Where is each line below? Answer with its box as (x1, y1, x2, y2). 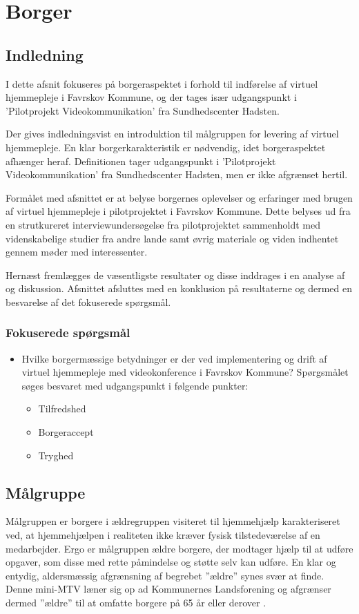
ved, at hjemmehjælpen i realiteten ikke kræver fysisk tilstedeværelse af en (6, 528, 320, 542)
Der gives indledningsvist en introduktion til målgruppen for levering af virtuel (6, 126, 339, 141)
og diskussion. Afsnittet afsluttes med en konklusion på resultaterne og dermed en (6, 281, 353, 296)
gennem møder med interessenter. (6, 244, 148, 259)
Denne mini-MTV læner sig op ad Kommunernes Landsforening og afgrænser (6, 582, 331, 596)
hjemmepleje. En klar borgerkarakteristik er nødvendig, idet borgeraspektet (6, 140, 326, 154)
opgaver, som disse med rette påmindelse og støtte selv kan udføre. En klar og (6, 555, 336, 569)
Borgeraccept (38, 425, 94, 439)
